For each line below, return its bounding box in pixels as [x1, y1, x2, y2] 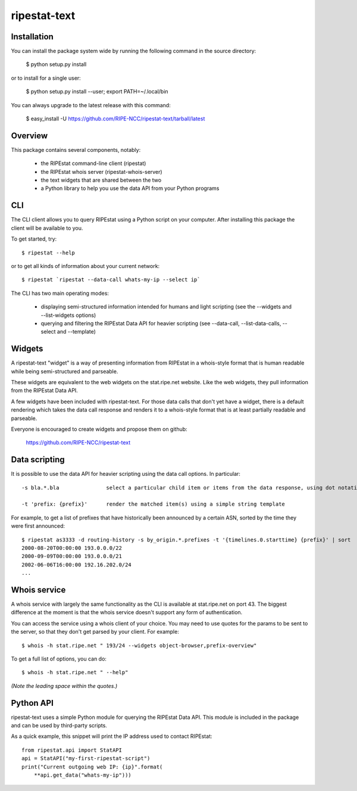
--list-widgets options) [40, 312, 96, 319]
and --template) [57, 328, 96, 335]
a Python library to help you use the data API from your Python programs [40, 185, 220, 192]
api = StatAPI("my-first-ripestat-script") [21, 755, 151, 762]
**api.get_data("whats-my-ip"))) [33, 772, 132, 778]
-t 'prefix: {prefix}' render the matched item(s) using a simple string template [21, 501, 286, 507]
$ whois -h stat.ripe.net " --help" [21, 669, 129, 676]
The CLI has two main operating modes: [11, 289, 109, 297]
